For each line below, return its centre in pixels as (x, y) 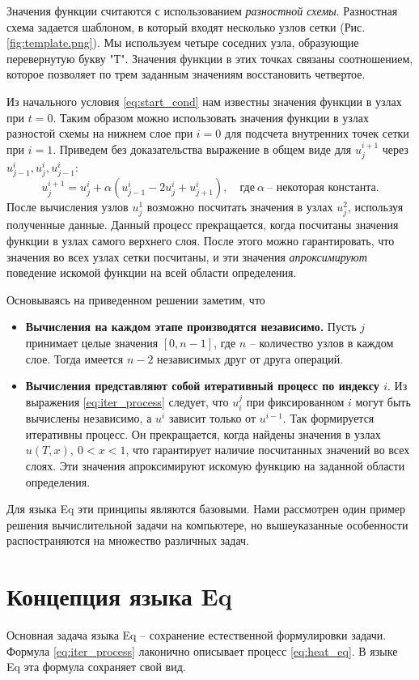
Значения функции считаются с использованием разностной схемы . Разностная (202, 11)
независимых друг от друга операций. (250, 358)
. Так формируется (328, 418)
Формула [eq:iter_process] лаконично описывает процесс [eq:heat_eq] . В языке (202, 650)
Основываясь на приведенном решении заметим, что (136, 299)
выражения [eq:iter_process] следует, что (127, 401)
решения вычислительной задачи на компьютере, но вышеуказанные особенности (207, 524)
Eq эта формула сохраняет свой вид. (96, 667)
